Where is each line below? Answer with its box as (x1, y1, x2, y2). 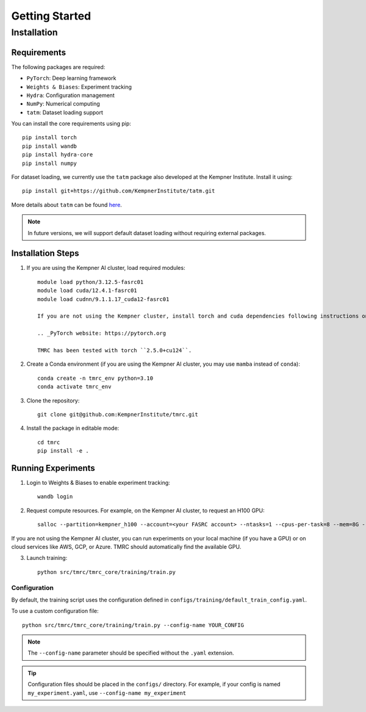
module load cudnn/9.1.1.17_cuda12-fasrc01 (37, 296, 170, 302)
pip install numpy (22, 159, 77, 167)
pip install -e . (37, 448, 89, 454)
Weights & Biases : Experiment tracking (26, 83, 132, 90)
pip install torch (22, 134, 77, 141)
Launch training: (26, 554, 68, 562)
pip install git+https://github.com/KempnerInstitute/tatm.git (22, 187, 215, 195)
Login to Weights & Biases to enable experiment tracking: (26, 479, 170, 487)
